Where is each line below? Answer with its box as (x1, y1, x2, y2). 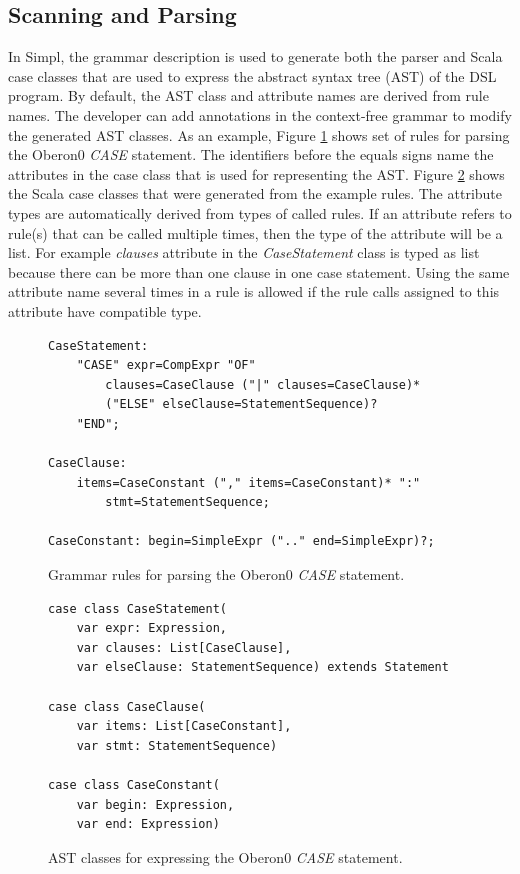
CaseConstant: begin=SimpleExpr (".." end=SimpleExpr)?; (48, 534, 435, 549)
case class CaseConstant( (48, 777, 220, 792)
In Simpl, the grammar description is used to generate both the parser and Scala (8, 46, 503, 67)
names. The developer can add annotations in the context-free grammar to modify (8, 104, 512, 125)
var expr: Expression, (76, 621, 227, 636)
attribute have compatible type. (8, 300, 202, 321)
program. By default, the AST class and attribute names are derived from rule (8, 85, 489, 106)
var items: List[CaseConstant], (76, 719, 292, 734)
